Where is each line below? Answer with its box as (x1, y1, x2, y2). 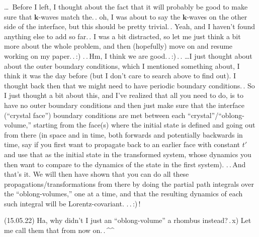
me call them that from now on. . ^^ (4, 225, 115, 235)
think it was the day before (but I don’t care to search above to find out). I (4, 70, 236, 81)
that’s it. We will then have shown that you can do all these (4, 169, 189, 179)
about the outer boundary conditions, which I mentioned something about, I (4, 60, 240, 71)
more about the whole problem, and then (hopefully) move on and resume (4, 41, 233, 51)
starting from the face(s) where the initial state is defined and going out (33, 120, 255, 130)
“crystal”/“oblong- (188, 109, 244, 120)
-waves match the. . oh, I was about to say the (38, 11, 181, 22)
